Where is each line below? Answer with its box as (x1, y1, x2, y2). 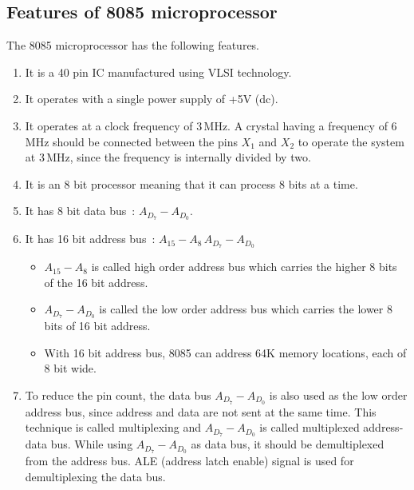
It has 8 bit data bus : (25, 202, 136, 219)
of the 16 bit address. (44, 273, 148, 290)
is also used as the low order (269, 386, 408, 403)
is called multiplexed (259, 419, 360, 436)
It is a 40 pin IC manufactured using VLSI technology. (25, 63, 292, 80)
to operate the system (298, 133, 404, 149)
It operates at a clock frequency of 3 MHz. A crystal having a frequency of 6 (25, 117, 397, 133)
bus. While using (50, 436, 133, 452)
